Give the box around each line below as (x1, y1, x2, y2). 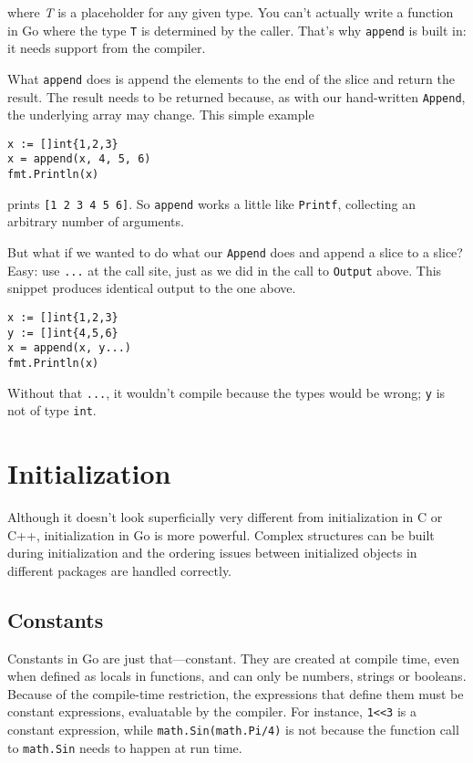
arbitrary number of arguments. (7, 212, 184, 231)
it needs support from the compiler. (7, 38, 206, 57)
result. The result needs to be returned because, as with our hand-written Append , (7, 87, 466, 106)
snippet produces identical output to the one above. (7, 278, 296, 298)
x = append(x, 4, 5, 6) (7, 152, 151, 166)
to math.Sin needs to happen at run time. (7, 737, 242, 757)
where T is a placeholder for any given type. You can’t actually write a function (7, 3, 454, 21)
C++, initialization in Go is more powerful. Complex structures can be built (7, 525, 435, 544)
